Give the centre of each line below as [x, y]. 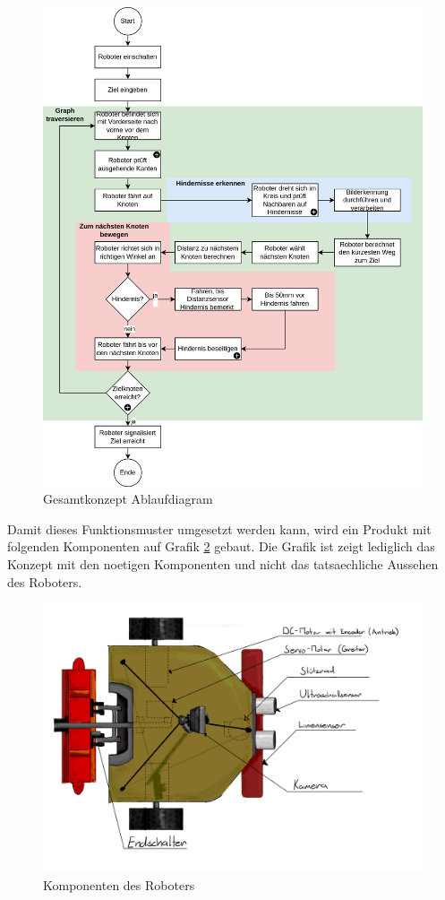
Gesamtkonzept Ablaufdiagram [128, 499]
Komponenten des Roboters [119, 884]
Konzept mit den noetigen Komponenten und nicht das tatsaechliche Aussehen [223, 564]
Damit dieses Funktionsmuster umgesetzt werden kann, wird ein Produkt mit [219, 528]
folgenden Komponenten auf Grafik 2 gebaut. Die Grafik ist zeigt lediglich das [221, 546]
